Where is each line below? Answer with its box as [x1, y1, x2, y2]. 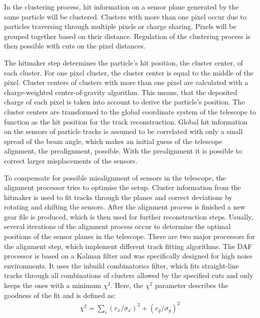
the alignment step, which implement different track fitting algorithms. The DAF [4, 240, 252, 251]
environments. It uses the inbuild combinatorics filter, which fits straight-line [4, 260, 239, 270]
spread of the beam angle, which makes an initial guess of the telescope [4, 135, 222, 146]
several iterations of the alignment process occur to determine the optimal [4, 221, 231, 231]
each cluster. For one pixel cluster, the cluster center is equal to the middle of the [4, 67, 253, 77]
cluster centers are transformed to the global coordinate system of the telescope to [4, 106, 256, 116]
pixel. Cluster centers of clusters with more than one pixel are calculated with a [4, 77, 248, 87]
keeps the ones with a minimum [4, 280, 101, 290]
